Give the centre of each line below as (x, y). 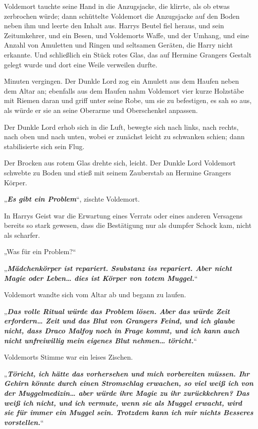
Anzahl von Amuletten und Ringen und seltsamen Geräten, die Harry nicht (119, 45)
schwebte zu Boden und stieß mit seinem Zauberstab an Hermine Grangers (118, 172)
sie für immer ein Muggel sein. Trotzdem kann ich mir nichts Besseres (129, 412)
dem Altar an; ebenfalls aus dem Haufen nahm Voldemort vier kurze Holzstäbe (124, 90)
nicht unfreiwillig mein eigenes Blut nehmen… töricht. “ (101, 340)
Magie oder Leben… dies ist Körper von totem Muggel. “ (101, 278)
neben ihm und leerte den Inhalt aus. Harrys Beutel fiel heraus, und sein (114, 26)
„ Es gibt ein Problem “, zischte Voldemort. (72, 199)
